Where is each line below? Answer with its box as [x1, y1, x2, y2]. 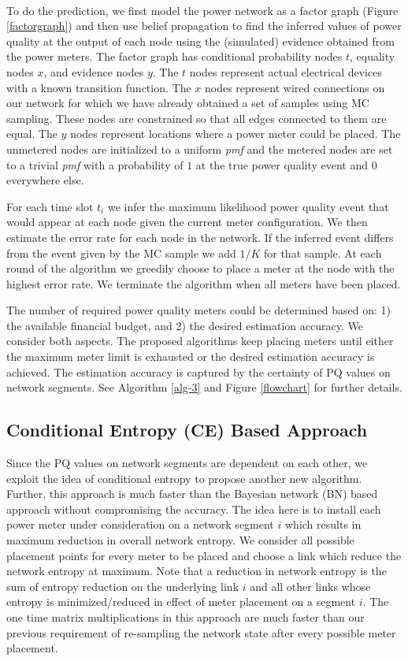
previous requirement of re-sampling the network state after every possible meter [6, 624, 396, 641]
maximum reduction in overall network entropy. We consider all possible [6, 532, 354, 548]
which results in [284, 516, 362, 533]
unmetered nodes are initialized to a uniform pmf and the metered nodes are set [6, 140, 393, 157]
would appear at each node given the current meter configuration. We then [6, 214, 368, 230]
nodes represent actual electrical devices [189, 63, 382, 80]
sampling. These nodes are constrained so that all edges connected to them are [6, 110, 387, 126]
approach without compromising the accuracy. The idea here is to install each [6, 500, 381, 517]
